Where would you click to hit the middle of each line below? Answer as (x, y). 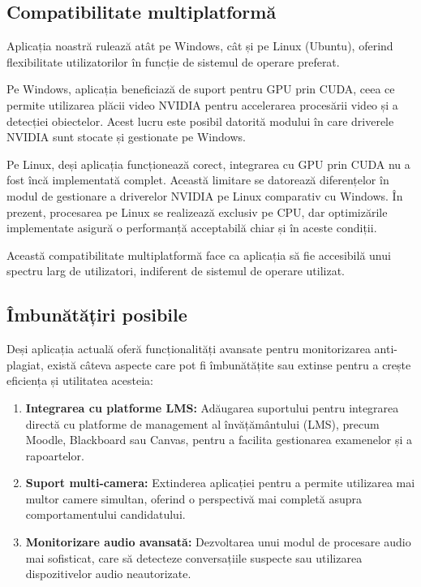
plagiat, (25, 364)
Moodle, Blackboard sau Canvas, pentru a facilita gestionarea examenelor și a (219, 440)
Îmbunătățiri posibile (97, 315)
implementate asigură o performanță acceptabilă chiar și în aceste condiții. (192, 228)
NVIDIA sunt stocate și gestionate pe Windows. (126, 137)
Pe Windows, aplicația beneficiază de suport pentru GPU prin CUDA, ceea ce (201, 89)
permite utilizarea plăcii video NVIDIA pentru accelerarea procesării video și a (202, 104)
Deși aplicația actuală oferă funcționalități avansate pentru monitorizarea (189, 349)
